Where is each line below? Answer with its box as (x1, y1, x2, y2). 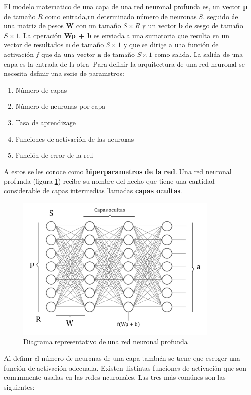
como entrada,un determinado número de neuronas (45, 11, 197, 21)
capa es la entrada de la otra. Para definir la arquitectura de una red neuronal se (4, 58, 245, 69)
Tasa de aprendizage (15, 117, 76, 127)
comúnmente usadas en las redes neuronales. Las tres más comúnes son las (4, 372, 226, 382)
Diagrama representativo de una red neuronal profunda (23, 337, 188, 347)
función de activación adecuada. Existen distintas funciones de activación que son (4, 362, 246, 373)
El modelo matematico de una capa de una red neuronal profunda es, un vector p (4, 1, 248, 11)
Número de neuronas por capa (15, 101, 106, 111)
